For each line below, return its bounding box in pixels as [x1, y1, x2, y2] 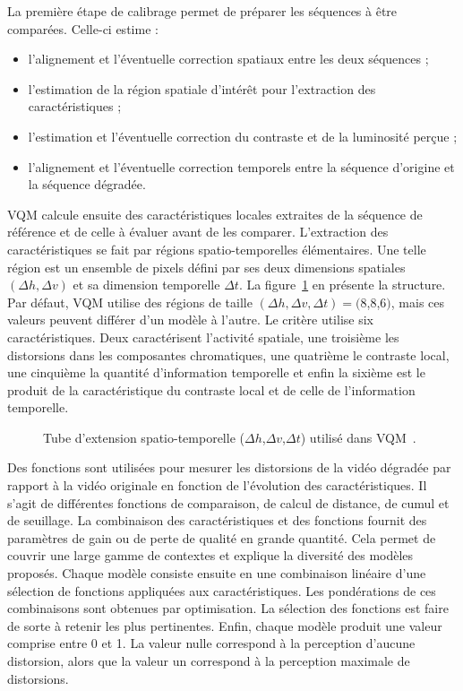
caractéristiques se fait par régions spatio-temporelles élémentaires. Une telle [7, 239, 426, 258]
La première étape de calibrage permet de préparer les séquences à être [7, 2, 398, 20]
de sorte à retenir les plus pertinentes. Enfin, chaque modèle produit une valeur [7, 616, 442, 635]
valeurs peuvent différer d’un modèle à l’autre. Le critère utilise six [7, 310, 373, 329]
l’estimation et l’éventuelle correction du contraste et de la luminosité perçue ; [28, 126, 458, 145]
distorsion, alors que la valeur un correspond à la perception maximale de [7, 652, 410, 669]
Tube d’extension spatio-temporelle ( [43, 428, 244, 446]
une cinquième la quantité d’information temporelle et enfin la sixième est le [7, 363, 425, 382]
